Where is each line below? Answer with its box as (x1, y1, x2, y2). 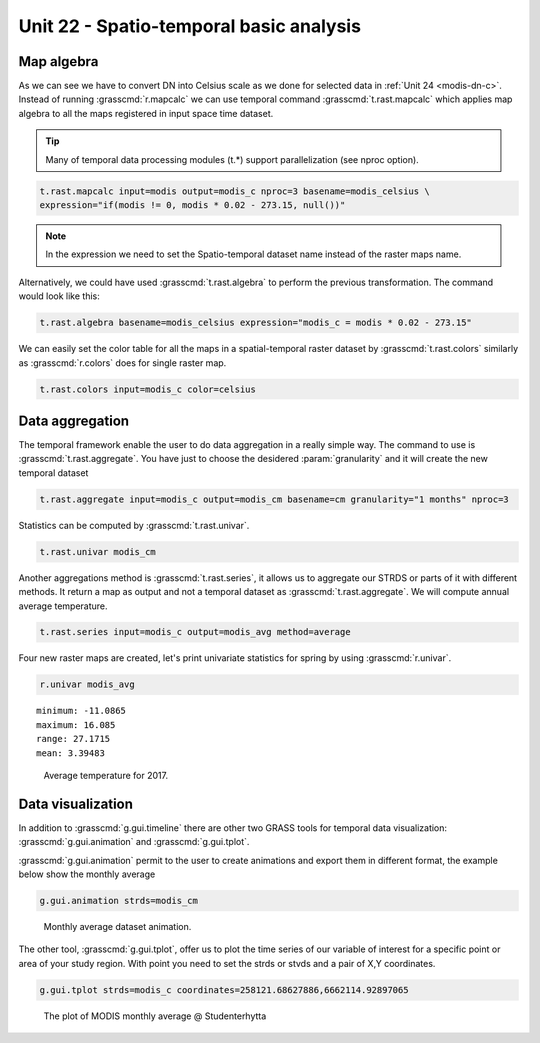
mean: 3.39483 (36, 747, 105, 759)
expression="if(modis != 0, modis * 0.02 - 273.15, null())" (39, 200, 346, 210)
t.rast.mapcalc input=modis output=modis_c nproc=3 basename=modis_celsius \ (39, 185, 430, 197)
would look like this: (18, 290, 100, 302)
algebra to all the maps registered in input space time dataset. (18, 107, 274, 119)
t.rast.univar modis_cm (39, 546, 157, 557)
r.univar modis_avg (39, 679, 135, 690)
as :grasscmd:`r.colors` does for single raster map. (18, 356, 227, 369)
